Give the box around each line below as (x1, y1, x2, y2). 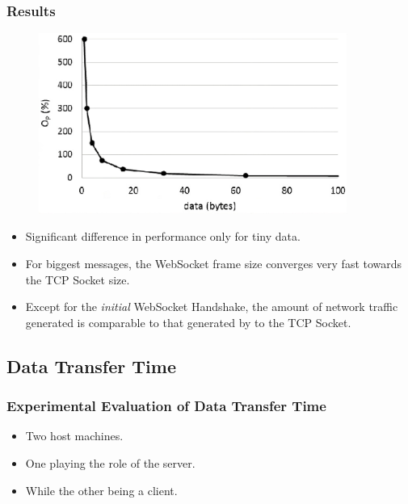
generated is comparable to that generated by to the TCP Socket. (25, 313, 351, 330)
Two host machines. (25, 427, 124, 444)
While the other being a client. (25, 481, 178, 498)
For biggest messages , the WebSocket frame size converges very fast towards (25, 254, 402, 271)
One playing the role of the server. (25, 454, 196, 471)
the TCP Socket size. (25, 271, 130, 288)
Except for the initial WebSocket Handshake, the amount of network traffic (25, 298, 398, 315)
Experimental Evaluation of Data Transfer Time (6, 396, 326, 416)
